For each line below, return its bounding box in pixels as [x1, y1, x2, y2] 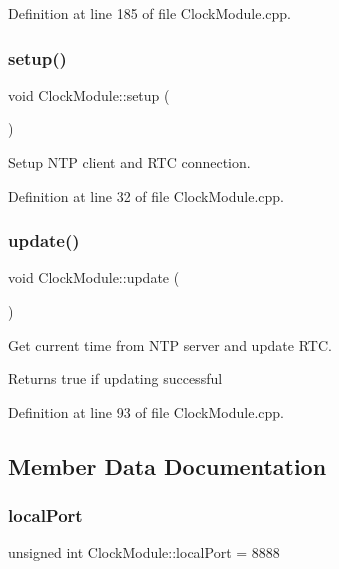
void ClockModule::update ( [8, 267, 180, 288]
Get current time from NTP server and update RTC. [8, 334, 332, 355]
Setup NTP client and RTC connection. [8, 152, 251, 172]
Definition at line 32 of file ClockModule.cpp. [8, 185, 284, 206]
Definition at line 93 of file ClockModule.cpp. [8, 401, 284, 422]
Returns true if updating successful [8, 368, 223, 389]
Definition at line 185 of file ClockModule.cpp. [8, 3, 291, 23]
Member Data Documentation [8, 450, 327, 481]
